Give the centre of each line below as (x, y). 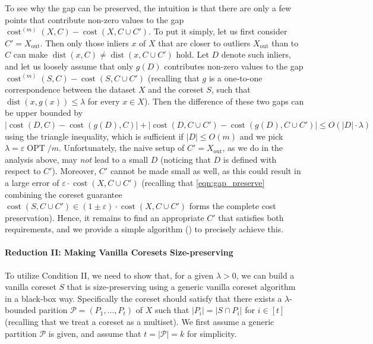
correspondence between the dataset (70, 89)
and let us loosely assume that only (69, 66)
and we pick (261, 136)
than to (285, 42)
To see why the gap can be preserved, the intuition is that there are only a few (148, 8)
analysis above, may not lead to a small (77, 159)
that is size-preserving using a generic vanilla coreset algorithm (181, 287)
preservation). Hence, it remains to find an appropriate (105, 217)
